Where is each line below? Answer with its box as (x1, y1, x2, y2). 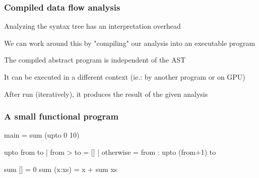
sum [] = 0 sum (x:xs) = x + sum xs (4, 163, 117, 174)
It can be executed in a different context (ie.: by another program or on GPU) (4, 72, 245, 82)
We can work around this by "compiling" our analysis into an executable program (4, 37, 255, 48)
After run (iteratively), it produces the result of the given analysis (4, 88, 208, 99)
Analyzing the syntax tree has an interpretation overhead (4, 21, 181, 31)
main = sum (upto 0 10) (4, 130, 80, 140)
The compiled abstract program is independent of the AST (4, 54, 186, 65)
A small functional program (4, 110, 119, 123)
